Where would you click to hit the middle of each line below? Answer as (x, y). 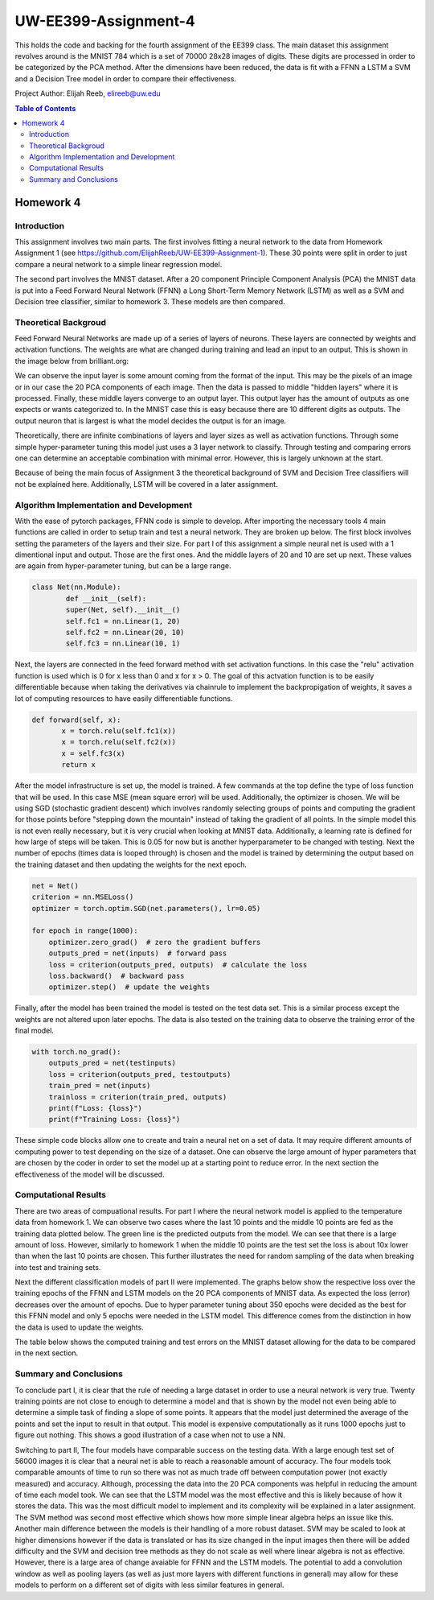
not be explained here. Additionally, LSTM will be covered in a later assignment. (146, 484)
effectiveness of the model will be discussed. (90, 1174)
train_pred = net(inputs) (100, 1086)
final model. (34, 1031)
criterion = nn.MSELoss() (83, 897)
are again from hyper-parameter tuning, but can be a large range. (123, 566)
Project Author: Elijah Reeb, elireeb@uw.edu (88, 93)
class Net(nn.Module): (76, 587)
